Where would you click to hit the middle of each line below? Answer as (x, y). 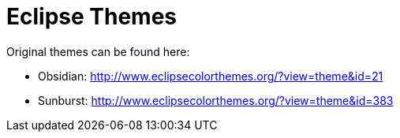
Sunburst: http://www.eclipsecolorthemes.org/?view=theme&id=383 (216, 100)
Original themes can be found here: (98, 51)
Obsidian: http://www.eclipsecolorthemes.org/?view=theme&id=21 (211, 76)
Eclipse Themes (92, 17)
